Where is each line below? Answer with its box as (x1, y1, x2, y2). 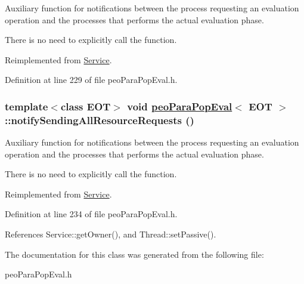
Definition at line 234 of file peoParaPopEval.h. (5, 208, 178, 220)
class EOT (60, 98, 111, 113)
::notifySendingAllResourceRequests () (5, 112, 194, 127)
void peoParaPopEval (127, 98, 232, 113)
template (5, 98, 48, 113)
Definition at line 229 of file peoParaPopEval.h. (5, 73, 178, 86)
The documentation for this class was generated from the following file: (5, 248, 264, 260)
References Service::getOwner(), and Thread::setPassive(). (5, 228, 216, 240)
